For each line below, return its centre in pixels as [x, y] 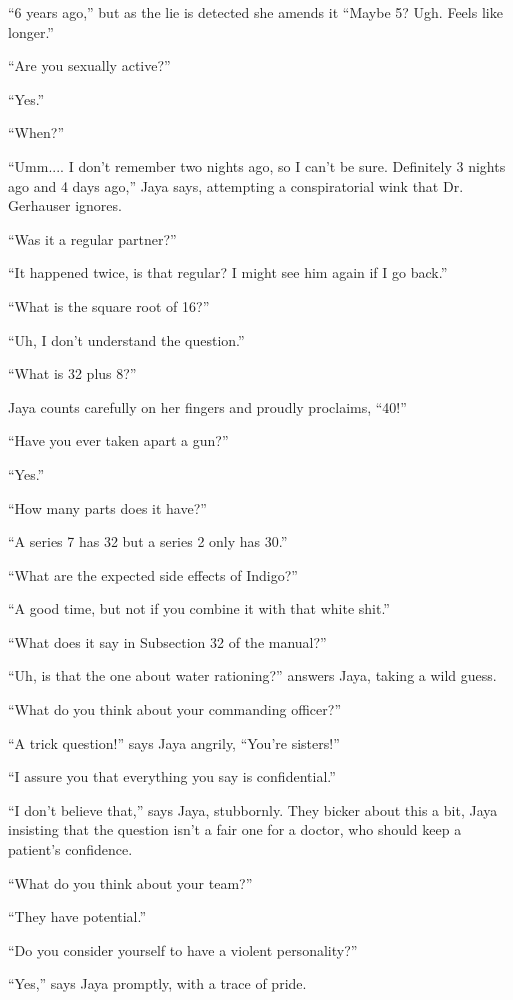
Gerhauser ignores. [65, 205]
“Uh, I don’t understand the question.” [126, 339]
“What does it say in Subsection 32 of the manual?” [167, 641]
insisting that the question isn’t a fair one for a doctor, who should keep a [235, 829]
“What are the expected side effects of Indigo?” [153, 574]
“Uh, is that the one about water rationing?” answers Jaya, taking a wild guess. [252, 675]
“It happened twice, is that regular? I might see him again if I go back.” [228, 272]
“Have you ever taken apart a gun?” [118, 440]
